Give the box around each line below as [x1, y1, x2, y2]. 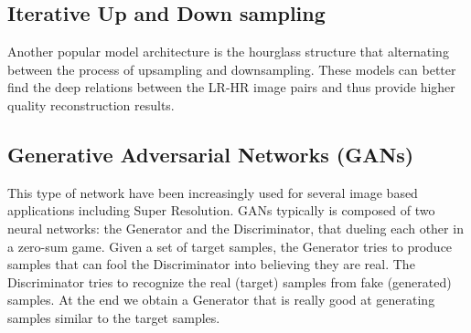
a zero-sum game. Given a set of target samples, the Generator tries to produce [7, 236, 453, 255]
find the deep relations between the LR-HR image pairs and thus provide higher [7, 78, 455, 97]
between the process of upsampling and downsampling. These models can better [7, 59, 456, 78]
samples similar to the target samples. [7, 307, 220, 327]
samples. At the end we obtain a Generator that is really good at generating [7, 290, 435, 309]
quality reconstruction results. [7, 95, 175, 114]
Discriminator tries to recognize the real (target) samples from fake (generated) [7, 272, 452, 291]
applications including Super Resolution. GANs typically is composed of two [7, 201, 435, 220]
